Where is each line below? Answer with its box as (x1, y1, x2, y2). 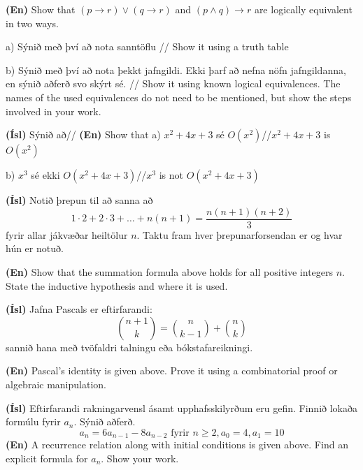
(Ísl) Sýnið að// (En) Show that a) (6, 127, 161, 142)
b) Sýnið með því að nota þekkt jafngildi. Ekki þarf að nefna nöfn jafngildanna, (6, 62, 346, 77)
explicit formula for (6, 450, 88, 465)
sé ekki (31, 168, 60, 182)
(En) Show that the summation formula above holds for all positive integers (6, 265, 334, 279)
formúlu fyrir (6, 414, 61, 429)
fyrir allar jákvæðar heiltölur (6, 227, 128, 242)
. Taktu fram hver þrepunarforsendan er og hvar (136, 227, 343, 242)
